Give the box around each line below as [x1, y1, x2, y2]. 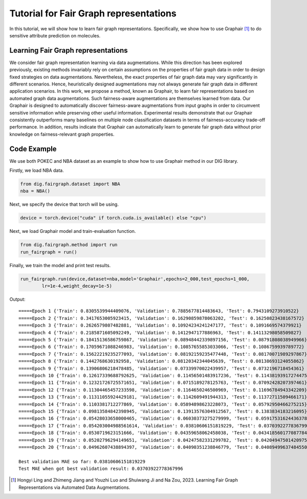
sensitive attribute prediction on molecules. [9, 32, 101, 38]
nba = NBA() [20, 188, 51, 194]
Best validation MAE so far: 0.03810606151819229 [18, 459, 146, 464]
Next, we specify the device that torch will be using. [9, 201, 119, 207]
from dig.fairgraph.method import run [20, 242, 118, 248]
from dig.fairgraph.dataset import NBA [20, 181, 120, 187]
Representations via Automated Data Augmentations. [18, 484, 130, 490]
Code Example [9, 144, 57, 153]
